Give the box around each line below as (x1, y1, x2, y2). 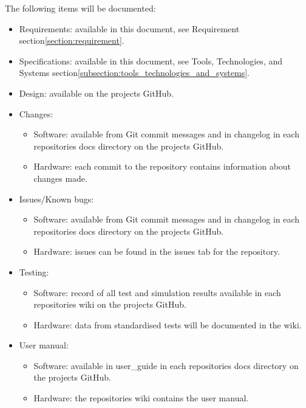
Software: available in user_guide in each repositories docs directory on (33, 359, 299, 372)
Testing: (19, 265, 49, 278)
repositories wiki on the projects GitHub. (33, 298, 186, 311)
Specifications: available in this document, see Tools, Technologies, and (19, 54, 283, 67)
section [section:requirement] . (19, 34, 124, 47)
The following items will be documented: (5, 2, 156, 14)
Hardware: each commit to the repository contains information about (33, 160, 291, 173)
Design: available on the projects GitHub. (19, 86, 174, 99)
